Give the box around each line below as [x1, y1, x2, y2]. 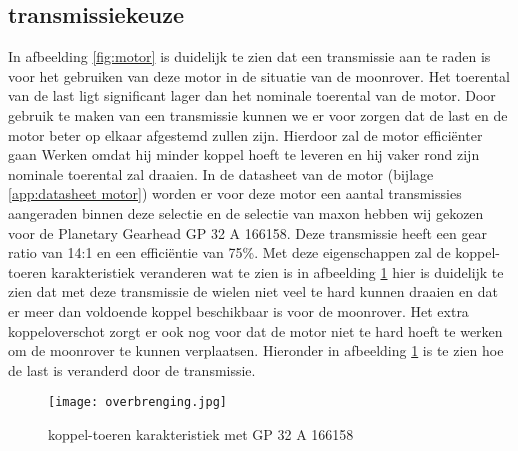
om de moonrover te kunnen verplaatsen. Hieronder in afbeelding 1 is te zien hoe [8, 340, 504, 361]
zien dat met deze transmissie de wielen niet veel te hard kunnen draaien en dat [8, 281, 498, 302]
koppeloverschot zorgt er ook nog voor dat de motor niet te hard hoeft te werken [8, 320, 503, 341]
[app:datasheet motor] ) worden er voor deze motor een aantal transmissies [8, 183, 462, 204]
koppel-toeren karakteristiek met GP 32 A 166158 [48, 423, 354, 444]
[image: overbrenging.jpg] [48, 395, 227, 410]
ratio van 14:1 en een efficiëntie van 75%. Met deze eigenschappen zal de [8, 242, 451, 263]
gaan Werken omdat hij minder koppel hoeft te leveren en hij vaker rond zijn [8, 144, 480, 165]
